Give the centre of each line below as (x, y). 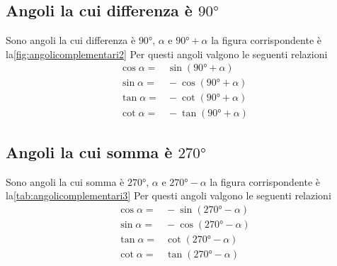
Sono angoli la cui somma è (65, 181)
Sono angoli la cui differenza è (71, 40)
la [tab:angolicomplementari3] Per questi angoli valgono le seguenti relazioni (168, 195)
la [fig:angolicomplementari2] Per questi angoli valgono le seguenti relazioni (167, 54)
